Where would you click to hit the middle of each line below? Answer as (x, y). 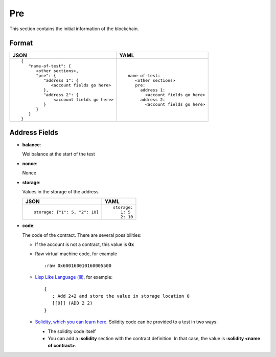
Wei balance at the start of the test (59, 154)
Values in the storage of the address (61, 191)
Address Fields (34, 132)
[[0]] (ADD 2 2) (72, 303)
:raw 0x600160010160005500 (78, 265)
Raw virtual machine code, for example (76, 254)
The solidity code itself (72, 331)
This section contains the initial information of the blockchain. (74, 29)
